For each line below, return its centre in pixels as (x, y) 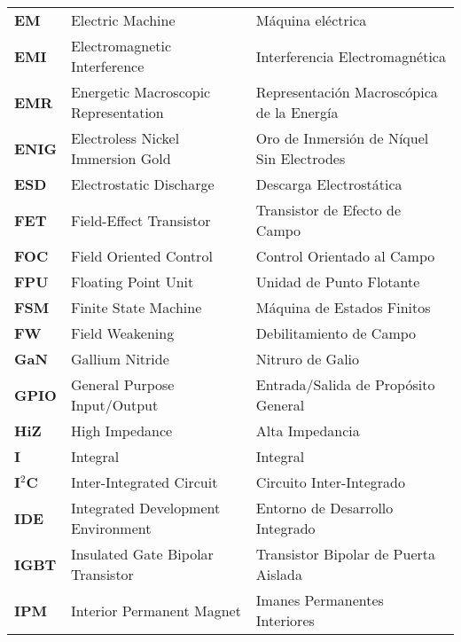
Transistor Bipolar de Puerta (346, 554)
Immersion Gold (121, 158)
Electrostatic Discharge (142, 184)
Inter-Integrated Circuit (144, 482)
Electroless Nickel (125, 138)
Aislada (279, 574)
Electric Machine (123, 20)
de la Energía (297, 112)
